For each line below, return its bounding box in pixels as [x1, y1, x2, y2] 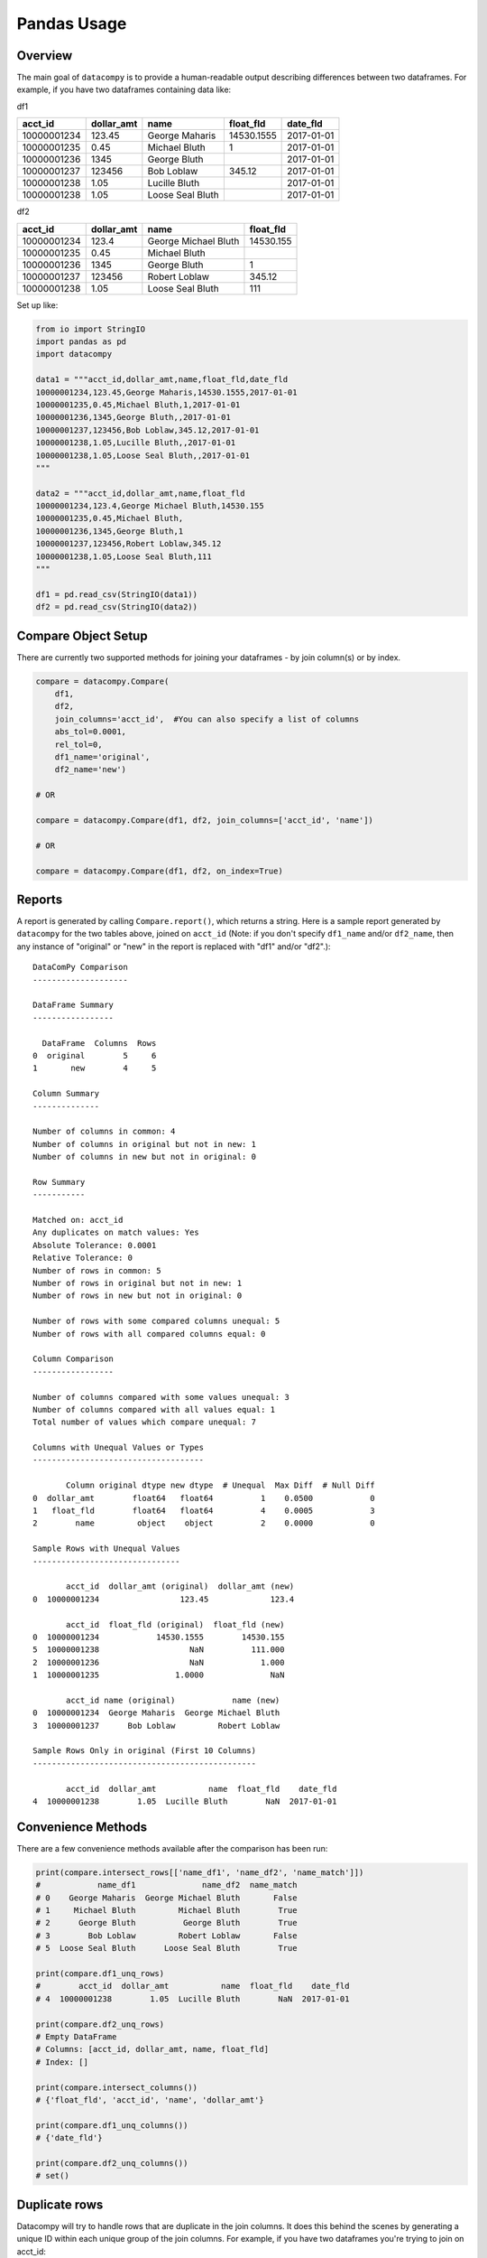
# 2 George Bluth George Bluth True [35, 1917, 298, 1928]
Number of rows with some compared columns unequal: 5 [32, 1316, 280, 1327]
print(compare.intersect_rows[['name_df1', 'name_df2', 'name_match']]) [35, 1867, 364, 1878]
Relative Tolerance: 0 [32, 1253, 133, 1264]
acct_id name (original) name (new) [66, 1694, 280, 1705]
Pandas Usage [16, 14, 127, 33]
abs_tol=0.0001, [54, 727, 126, 737]
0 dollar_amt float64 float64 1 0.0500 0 [32, 1493, 375, 1503]
